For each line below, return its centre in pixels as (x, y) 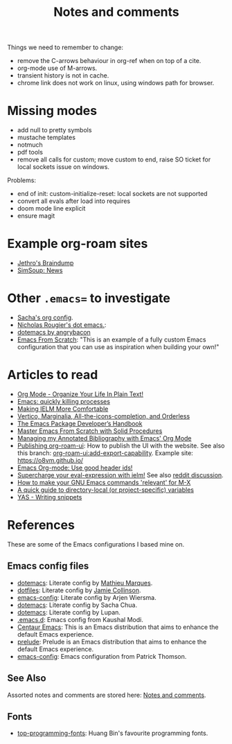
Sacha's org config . (45, 317)
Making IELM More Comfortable (63, 409)
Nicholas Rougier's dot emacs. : (62, 325)
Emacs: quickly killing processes (64, 401)
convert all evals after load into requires (74, 201)
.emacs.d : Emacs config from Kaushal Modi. (80, 619)
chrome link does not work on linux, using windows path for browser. (116, 83)
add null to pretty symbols (54, 130)
